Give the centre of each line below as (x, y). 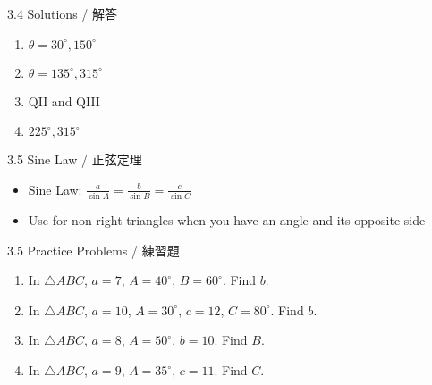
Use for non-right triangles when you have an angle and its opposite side (227, 220)
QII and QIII (64, 100)
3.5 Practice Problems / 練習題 (93, 250)
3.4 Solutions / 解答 (62, 13)
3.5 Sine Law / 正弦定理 (75, 159)
